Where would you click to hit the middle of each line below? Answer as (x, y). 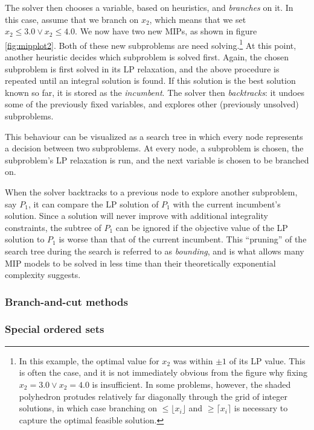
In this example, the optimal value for (89, 360)
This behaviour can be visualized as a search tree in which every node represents (154, 136)
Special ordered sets (55, 329)
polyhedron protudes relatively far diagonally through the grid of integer (153, 396)
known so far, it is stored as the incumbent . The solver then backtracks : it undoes (155, 92)
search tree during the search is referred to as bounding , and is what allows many (155, 251)
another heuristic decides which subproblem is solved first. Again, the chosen (147, 57)
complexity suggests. (43, 275)
